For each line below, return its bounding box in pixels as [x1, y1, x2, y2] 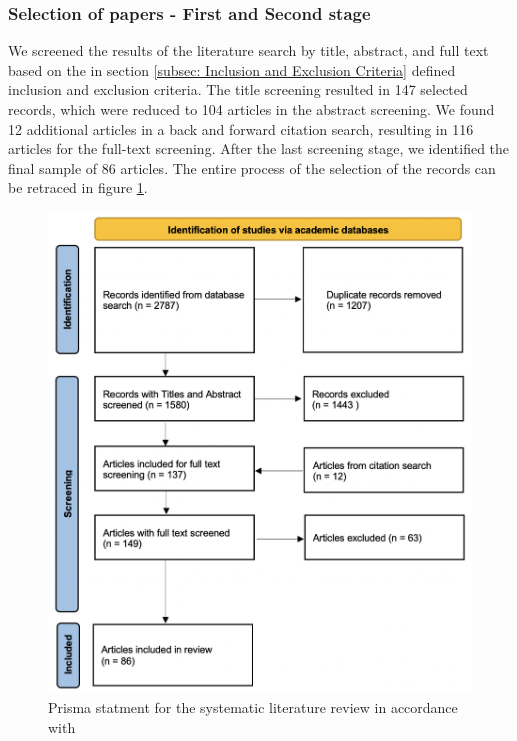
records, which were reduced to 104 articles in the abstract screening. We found [8, 99, 495, 119]
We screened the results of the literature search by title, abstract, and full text [8, 40, 489, 61]
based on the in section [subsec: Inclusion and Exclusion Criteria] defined [8, 59, 456, 80]
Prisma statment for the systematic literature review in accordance [48, 697, 458, 718]
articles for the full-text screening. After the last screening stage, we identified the [8, 138, 510, 159]
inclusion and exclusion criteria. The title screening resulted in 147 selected [8, 79, 468, 100]
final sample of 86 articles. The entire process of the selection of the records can [8, 157, 496, 178]
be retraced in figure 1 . [8, 177, 148, 198]
